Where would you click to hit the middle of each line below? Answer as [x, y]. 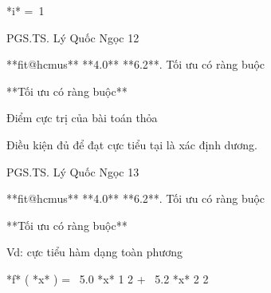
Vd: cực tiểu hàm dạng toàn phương [94, 252]
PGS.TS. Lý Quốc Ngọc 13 [73, 171]
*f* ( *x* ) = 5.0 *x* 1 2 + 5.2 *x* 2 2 [108, 278]
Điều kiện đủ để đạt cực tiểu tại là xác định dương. [132, 144]
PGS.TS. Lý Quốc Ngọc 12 [73, 37]
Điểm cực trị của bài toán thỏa [82, 118]
